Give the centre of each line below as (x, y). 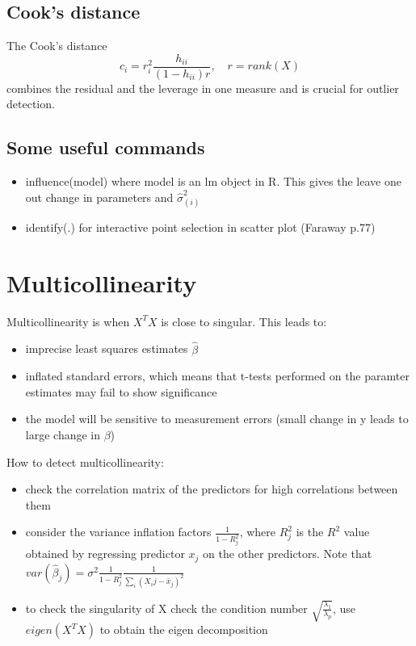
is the (310, 532)
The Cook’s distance (57, 46)
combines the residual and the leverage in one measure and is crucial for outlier (203, 88)
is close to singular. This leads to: (244, 321)
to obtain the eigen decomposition (184, 629)
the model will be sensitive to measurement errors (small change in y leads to (217, 419)
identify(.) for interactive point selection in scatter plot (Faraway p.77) (200, 227)
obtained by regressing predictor (105, 554)
